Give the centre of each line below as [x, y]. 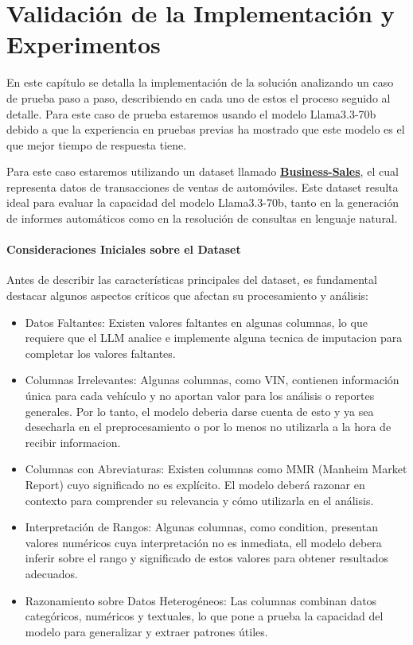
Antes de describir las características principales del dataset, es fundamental [192, 280]
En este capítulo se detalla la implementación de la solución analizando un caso [200, 82]
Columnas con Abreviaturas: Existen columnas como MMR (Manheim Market [216, 469]
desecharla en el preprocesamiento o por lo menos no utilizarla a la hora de [208, 427]
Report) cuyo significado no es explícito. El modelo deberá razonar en [195, 484]
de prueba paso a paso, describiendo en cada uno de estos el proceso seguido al [199, 97]
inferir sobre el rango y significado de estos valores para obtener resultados [207, 558]
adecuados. [51, 573]
